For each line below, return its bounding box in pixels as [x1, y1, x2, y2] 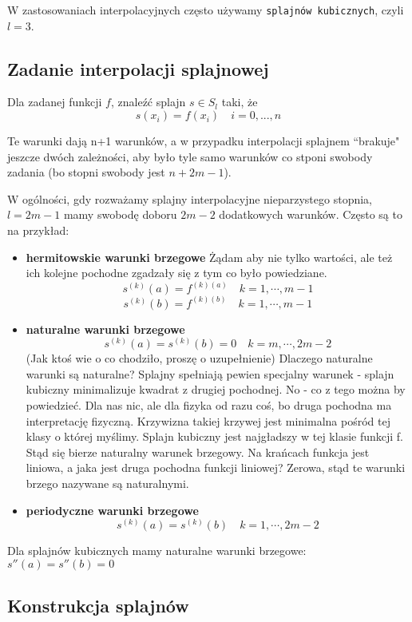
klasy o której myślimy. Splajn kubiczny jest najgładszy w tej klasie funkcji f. [26, 428, 404, 445]
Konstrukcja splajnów [7, 593, 189, 618]
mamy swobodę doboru [63, 206, 177, 223]
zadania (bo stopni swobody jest [7, 164, 165, 180]
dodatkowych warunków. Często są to [219, 206, 402, 223]
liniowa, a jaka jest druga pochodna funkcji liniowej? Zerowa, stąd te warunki [26, 459, 406, 476]
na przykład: [7, 222, 69, 239]
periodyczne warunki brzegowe [26, 501, 199, 518]
